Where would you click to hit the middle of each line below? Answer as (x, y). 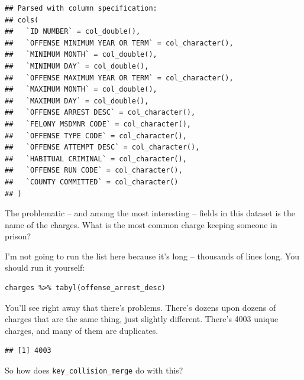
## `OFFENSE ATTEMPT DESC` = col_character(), (102, 147)
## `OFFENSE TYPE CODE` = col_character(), (96, 136)
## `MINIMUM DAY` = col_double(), (77, 66)
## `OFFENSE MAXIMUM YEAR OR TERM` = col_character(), (119, 78)
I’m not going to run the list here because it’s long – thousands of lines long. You (152, 256)
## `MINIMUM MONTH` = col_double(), (81, 55)
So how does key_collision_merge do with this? (94, 370)
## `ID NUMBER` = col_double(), (73, 32)
